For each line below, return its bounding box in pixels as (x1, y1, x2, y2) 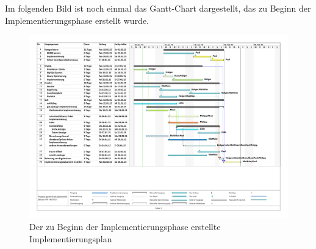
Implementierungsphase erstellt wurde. (5, 13, 149, 26)
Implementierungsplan (29, 232, 112, 245)
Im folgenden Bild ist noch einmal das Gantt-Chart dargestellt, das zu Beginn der (5, 2, 311, 14)
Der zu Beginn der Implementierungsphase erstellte (29, 220, 221, 233)
